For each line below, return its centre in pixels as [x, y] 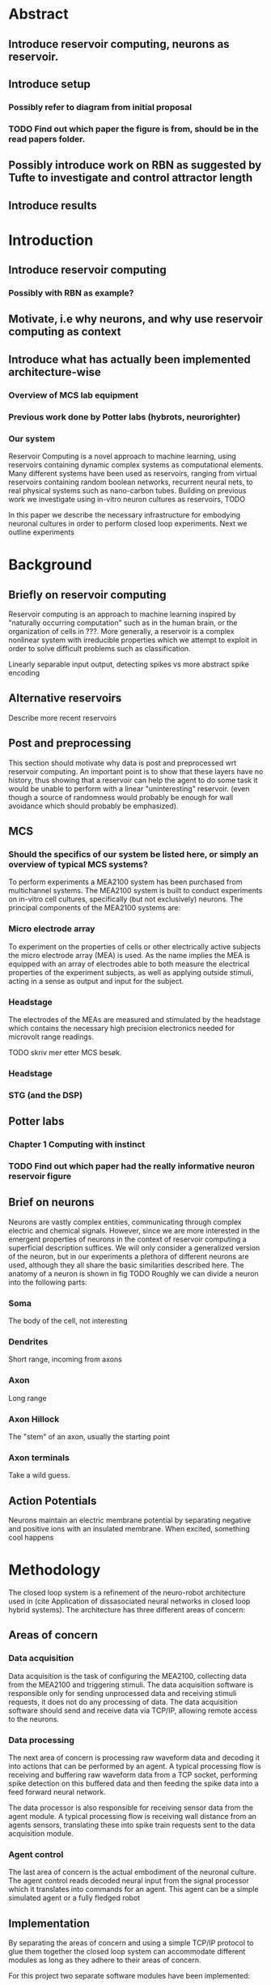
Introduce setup [50, 84]
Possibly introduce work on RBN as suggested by [135, 166]
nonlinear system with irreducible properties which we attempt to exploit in [133, 640]
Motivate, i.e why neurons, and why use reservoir [135, 319]
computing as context [65, 332]
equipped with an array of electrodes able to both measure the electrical [129, 964]
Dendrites [28, 1342]
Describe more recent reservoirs [63, 718]
